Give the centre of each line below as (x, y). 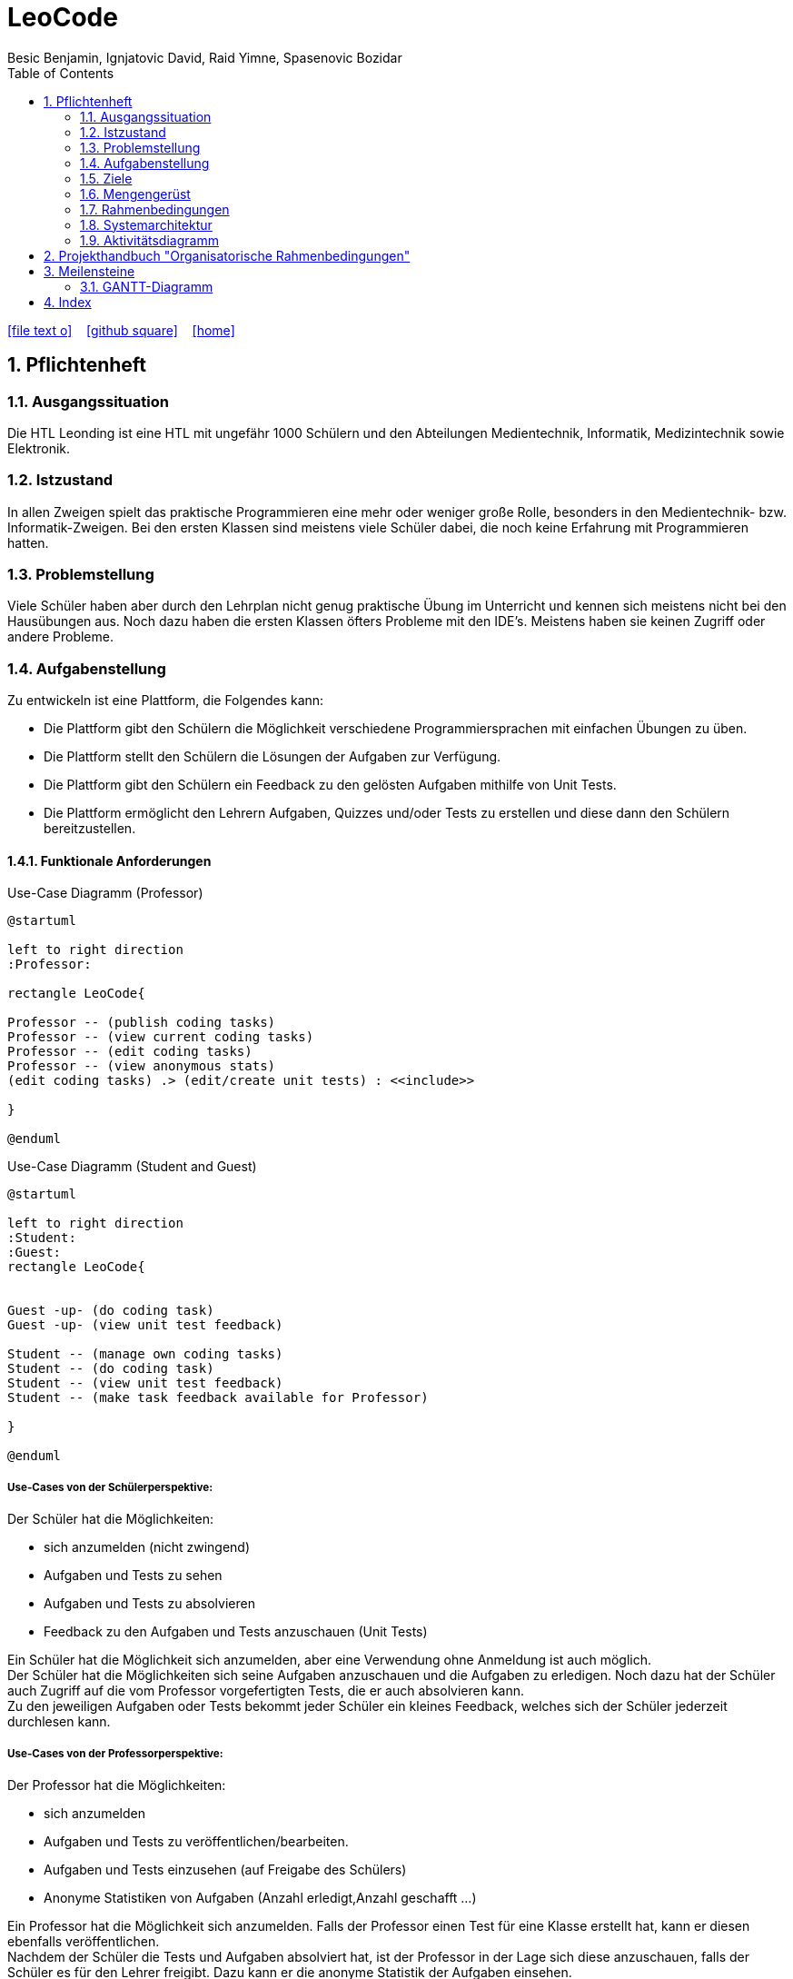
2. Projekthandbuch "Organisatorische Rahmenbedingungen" (227, 255)
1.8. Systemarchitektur (146, 224)
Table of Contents (61, 73)
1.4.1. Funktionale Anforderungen (109, 860)
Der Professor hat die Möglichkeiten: (117, 1785)
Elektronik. (39, 448)
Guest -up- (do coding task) (111, 1311)
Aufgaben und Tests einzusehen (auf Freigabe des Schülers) (225, 1870)
